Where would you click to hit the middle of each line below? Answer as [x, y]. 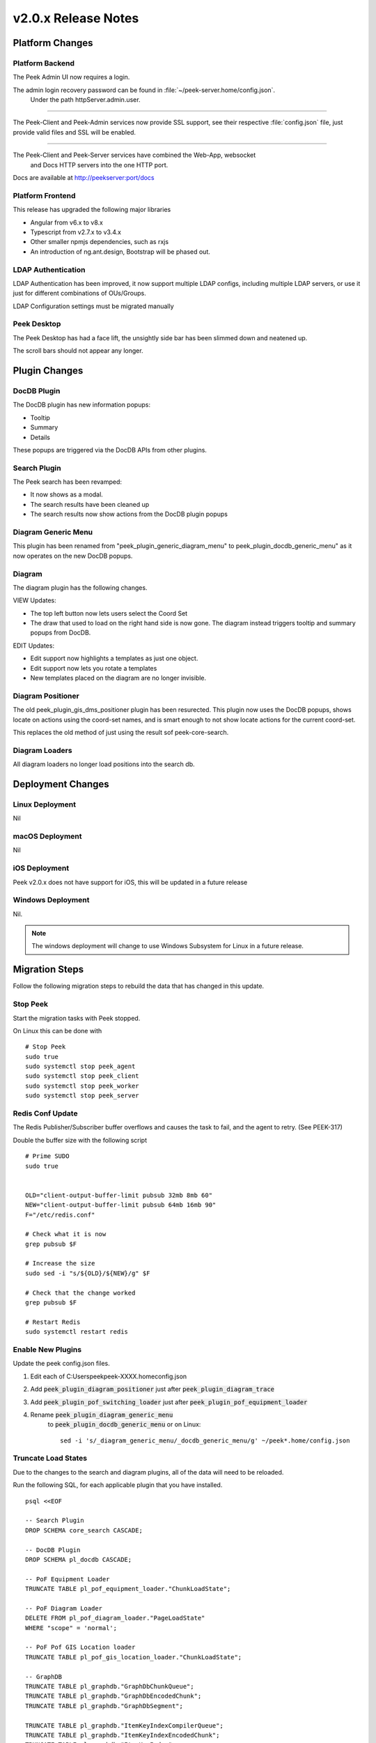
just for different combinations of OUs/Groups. [79, 294]
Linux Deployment [45, 804]
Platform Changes [53, 43]
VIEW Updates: [35, 600]
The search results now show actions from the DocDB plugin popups [129, 514]
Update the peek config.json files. [62, 1364]
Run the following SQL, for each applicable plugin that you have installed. [118, 1485]
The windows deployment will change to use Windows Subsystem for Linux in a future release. [168, 946]
